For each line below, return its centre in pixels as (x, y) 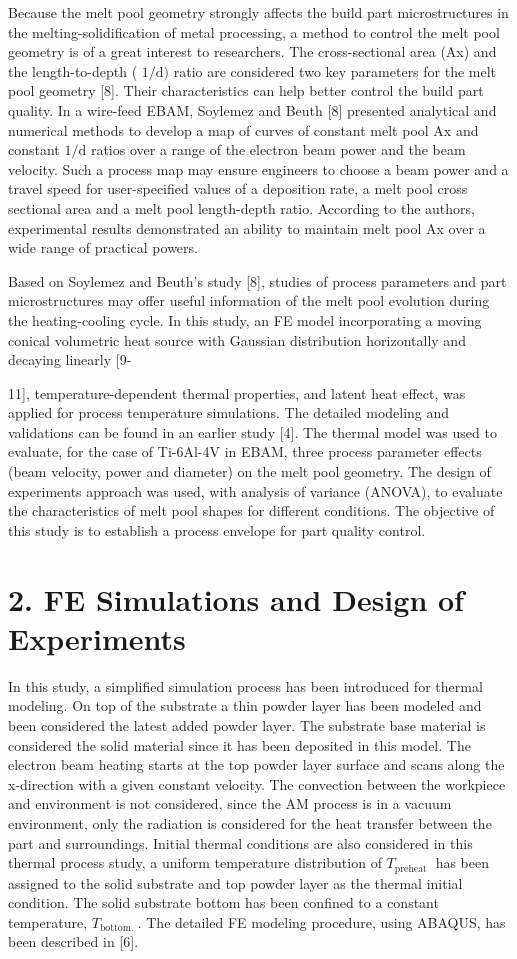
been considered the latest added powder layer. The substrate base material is (247, 724)
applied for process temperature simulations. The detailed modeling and (229, 412)
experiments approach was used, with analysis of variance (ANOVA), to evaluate (255, 490)
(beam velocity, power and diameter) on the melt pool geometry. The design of (249, 471)
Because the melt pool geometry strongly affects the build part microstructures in (258, 12)
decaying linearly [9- (70, 359)
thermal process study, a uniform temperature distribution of (195, 862)
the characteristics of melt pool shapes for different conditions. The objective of (251, 510)
